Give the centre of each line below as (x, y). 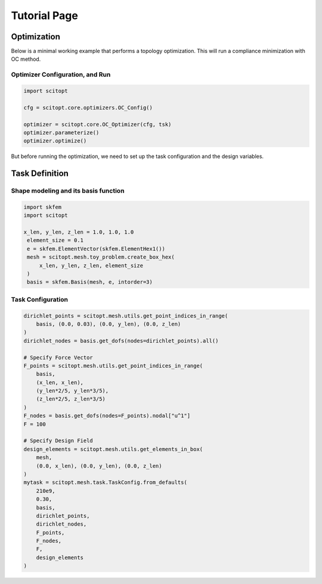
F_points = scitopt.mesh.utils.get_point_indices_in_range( (113, 366)
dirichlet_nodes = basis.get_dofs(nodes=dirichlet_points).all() (121, 341)
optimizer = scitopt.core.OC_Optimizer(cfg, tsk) (97, 124)
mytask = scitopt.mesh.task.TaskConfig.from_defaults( (105, 482)
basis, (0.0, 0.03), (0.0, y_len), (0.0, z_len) (109, 324)
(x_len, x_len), (60, 382)
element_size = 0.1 (55, 240)
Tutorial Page (45, 15)
